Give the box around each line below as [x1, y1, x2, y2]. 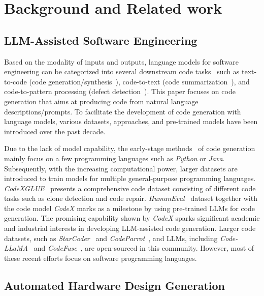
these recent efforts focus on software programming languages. [4, 252, 197, 263]
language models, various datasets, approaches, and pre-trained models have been [4, 116, 258, 127]
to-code [4, 76, 27, 86]
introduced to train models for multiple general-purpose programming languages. [4, 173, 256, 184]
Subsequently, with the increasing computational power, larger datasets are [4, 163, 238, 173]
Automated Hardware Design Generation [4, 277, 225, 293]
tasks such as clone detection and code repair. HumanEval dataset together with [4, 193, 257, 203]
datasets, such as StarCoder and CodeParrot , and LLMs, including [4, 232, 218, 243]
